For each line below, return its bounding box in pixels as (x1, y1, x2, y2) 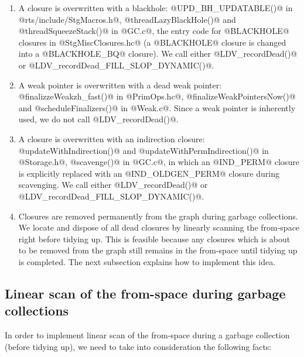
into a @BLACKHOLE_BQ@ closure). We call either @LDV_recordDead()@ (18, 47, 298, 60)
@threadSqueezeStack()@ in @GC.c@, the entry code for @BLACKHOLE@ (18, 25, 289, 37)
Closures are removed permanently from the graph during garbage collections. (18, 210, 298, 222)
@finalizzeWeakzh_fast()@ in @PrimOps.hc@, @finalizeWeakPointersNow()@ (18, 90, 296, 102)
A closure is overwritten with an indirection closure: (18, 132, 205, 145)
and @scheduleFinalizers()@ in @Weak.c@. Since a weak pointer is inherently (18, 101, 296, 114)
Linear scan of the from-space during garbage (5, 284, 286, 302)
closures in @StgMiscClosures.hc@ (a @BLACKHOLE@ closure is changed (18, 36, 286, 48)
